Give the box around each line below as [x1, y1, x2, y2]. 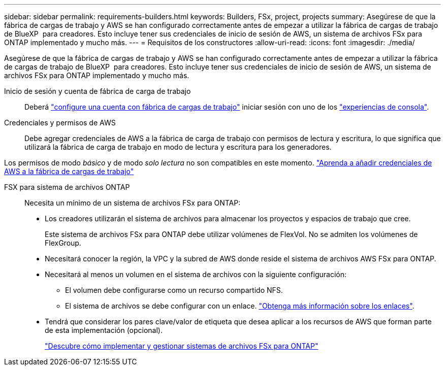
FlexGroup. [45, 239, 81, 247]
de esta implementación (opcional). [45, 326, 163, 334]
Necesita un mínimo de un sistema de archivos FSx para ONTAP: [24, 198, 241, 207]
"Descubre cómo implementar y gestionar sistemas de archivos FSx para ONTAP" [45, 342, 319, 350]
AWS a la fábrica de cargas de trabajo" [4, 167, 134, 176]
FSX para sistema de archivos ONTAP [4, 183, 130, 191]
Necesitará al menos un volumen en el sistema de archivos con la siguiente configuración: [45, 270, 346, 279]
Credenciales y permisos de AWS [4, 118, 116, 127]
